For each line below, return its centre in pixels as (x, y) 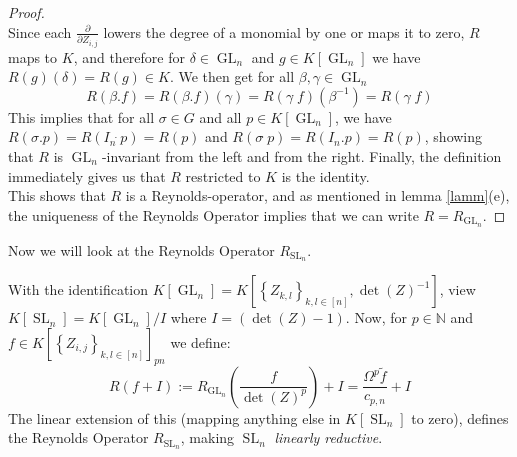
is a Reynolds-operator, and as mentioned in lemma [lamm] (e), (317, 195)
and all (220, 116)
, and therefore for (129, 56)
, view (457, 289)
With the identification (78, 289)
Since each (40, 31)
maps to (33, 56)
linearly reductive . (328, 437)
